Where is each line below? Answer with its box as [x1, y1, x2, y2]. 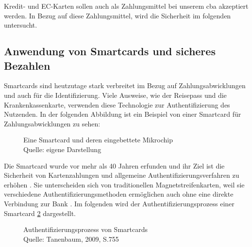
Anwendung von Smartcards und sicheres [4, 44, 216, 59]
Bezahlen [4, 58, 50, 73]
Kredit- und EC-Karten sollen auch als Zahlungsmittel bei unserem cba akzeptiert [4, 1, 249, 11]
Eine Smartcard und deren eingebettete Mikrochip [23, 135, 173, 145]
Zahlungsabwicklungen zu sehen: [4, 118, 101, 128]
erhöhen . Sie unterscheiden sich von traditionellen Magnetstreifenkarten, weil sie [4, 179, 245, 189]
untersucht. [4, 20, 37, 30]
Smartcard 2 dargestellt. [4, 208, 76, 218]
